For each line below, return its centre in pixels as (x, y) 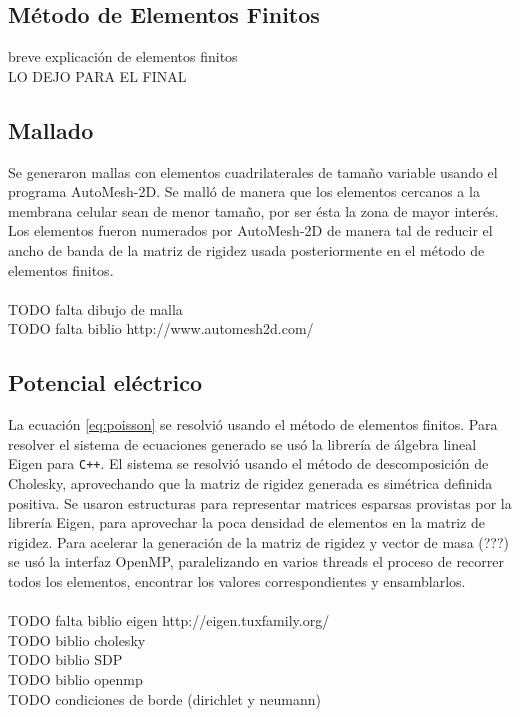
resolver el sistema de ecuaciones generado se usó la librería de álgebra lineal (242, 443)
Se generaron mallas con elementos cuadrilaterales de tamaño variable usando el (253, 171)
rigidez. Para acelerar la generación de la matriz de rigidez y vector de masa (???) (259, 541)
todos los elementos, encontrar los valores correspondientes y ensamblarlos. (237, 580)
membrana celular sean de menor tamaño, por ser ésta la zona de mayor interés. (253, 210)
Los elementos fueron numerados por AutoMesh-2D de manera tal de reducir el (250, 230)
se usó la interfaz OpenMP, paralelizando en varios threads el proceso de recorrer (256, 561)
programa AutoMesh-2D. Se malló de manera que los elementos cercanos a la (244, 191)
